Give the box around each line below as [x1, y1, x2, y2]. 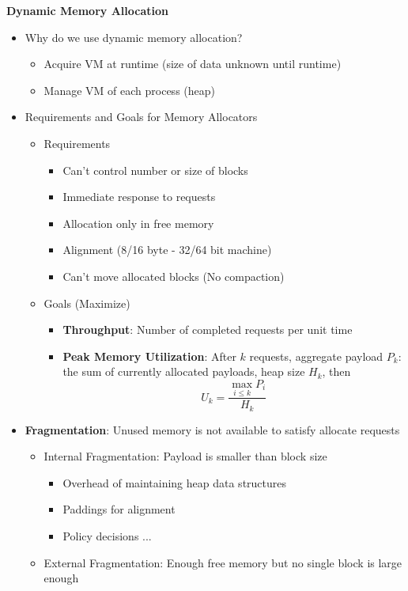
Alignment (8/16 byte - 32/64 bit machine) [62, 241, 272, 258]
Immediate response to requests [62, 188, 216, 205]
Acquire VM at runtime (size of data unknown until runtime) [43, 55, 342, 72]
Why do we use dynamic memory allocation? [25, 28, 243, 45]
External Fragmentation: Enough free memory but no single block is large [43, 554, 402, 570]
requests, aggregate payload [249, 347, 383, 364]
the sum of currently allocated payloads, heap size [62, 363, 305, 380]
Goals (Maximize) [43, 294, 130, 311]
